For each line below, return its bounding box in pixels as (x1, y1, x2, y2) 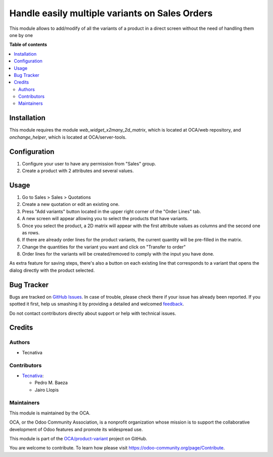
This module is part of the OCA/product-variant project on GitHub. (9, 435, 148, 441)
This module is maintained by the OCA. (9, 410, 90, 416)
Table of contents (9, 41, 48, 48)
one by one (9, 32, 33, 38)
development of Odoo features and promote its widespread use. (9, 426, 143, 432)
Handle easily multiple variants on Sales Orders (9, 8, 213, 19)
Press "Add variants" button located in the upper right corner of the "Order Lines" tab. (22, 208, 201, 215)
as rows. (22, 229, 40, 235)
